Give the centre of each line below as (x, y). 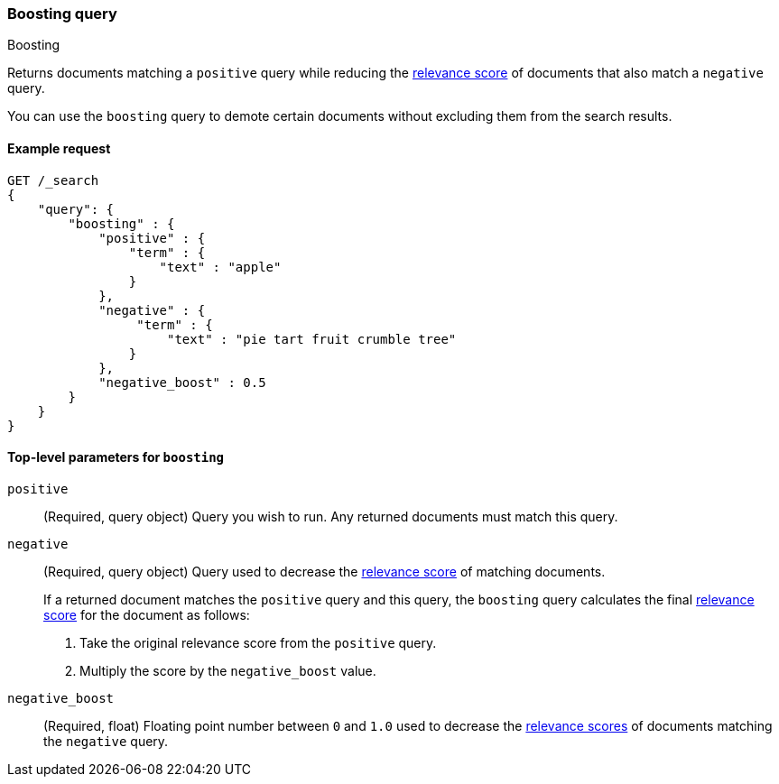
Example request (59, 148)
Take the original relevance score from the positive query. (258, 642)
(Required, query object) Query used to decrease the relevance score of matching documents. (325, 571)
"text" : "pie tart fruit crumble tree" (312, 339)
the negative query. (106, 741)
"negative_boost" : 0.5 (182, 382)
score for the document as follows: (147, 614)
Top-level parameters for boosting (116, 457)
